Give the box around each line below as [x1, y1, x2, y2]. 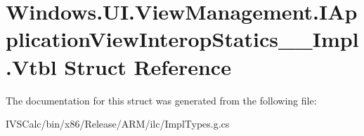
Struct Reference [64, 52, 231, 81]
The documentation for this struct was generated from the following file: [6, 93, 317, 107]
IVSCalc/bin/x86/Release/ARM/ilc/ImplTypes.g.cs [6, 116, 230, 131]
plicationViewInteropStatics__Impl [6, 25, 359, 53]
